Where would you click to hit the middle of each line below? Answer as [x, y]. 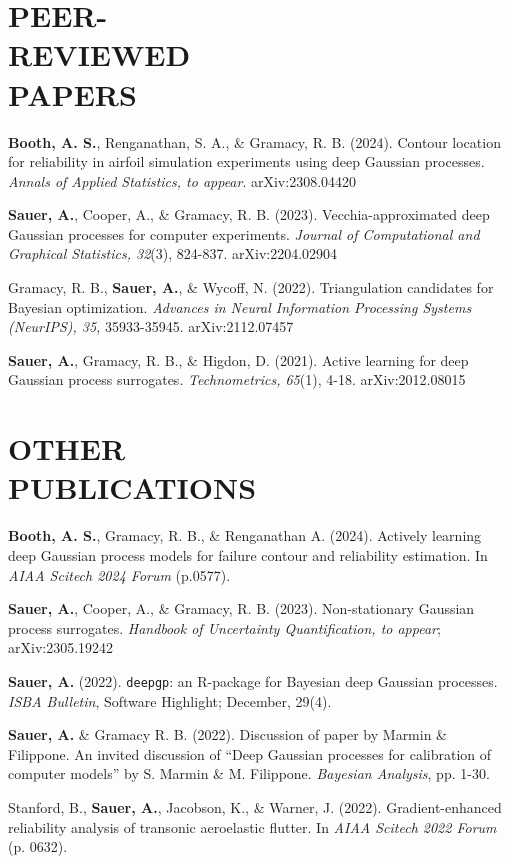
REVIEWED [99, 54]
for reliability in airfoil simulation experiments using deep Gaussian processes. [246, 161]
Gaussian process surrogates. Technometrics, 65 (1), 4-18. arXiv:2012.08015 [237, 379]
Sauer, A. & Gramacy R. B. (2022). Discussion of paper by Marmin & [228, 734]
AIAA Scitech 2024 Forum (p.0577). [119, 574]
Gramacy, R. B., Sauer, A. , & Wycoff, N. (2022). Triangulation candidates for [251, 287]
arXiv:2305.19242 [61, 647]
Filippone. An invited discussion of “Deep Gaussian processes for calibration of [250, 753]
